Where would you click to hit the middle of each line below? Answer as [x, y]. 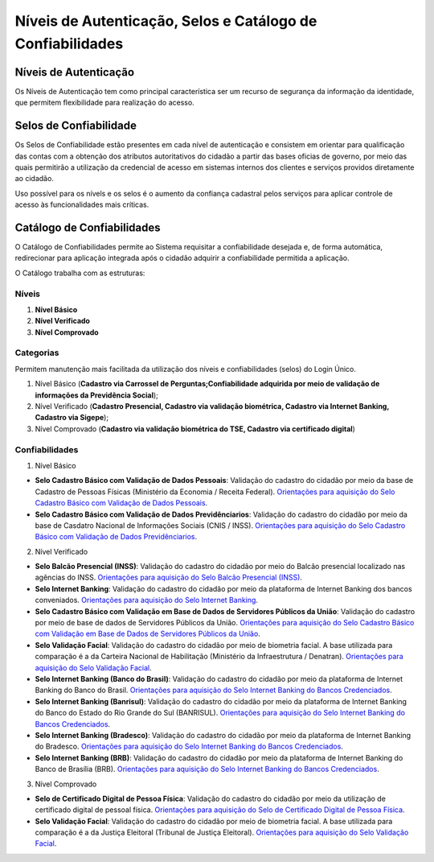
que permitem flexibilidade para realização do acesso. [104, 103]
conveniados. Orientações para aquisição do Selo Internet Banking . [147, 600]
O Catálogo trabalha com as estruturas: [80, 273]
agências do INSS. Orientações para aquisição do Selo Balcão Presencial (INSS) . [169, 577]
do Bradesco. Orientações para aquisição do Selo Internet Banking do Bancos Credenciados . [189, 747]
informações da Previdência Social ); [96, 395]
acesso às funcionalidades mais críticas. [82, 204]
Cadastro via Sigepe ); [72, 418]
